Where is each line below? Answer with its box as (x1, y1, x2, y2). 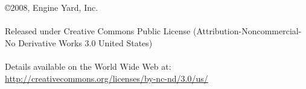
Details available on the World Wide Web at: (5, 60, 171, 72)
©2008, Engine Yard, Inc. (5, 1, 98, 13)
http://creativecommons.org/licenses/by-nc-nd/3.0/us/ (5, 72, 208, 84)
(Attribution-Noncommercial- (193, 25, 302, 37)
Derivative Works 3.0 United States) (18, 36, 153, 49)
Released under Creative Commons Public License (5, 25, 191, 37)
